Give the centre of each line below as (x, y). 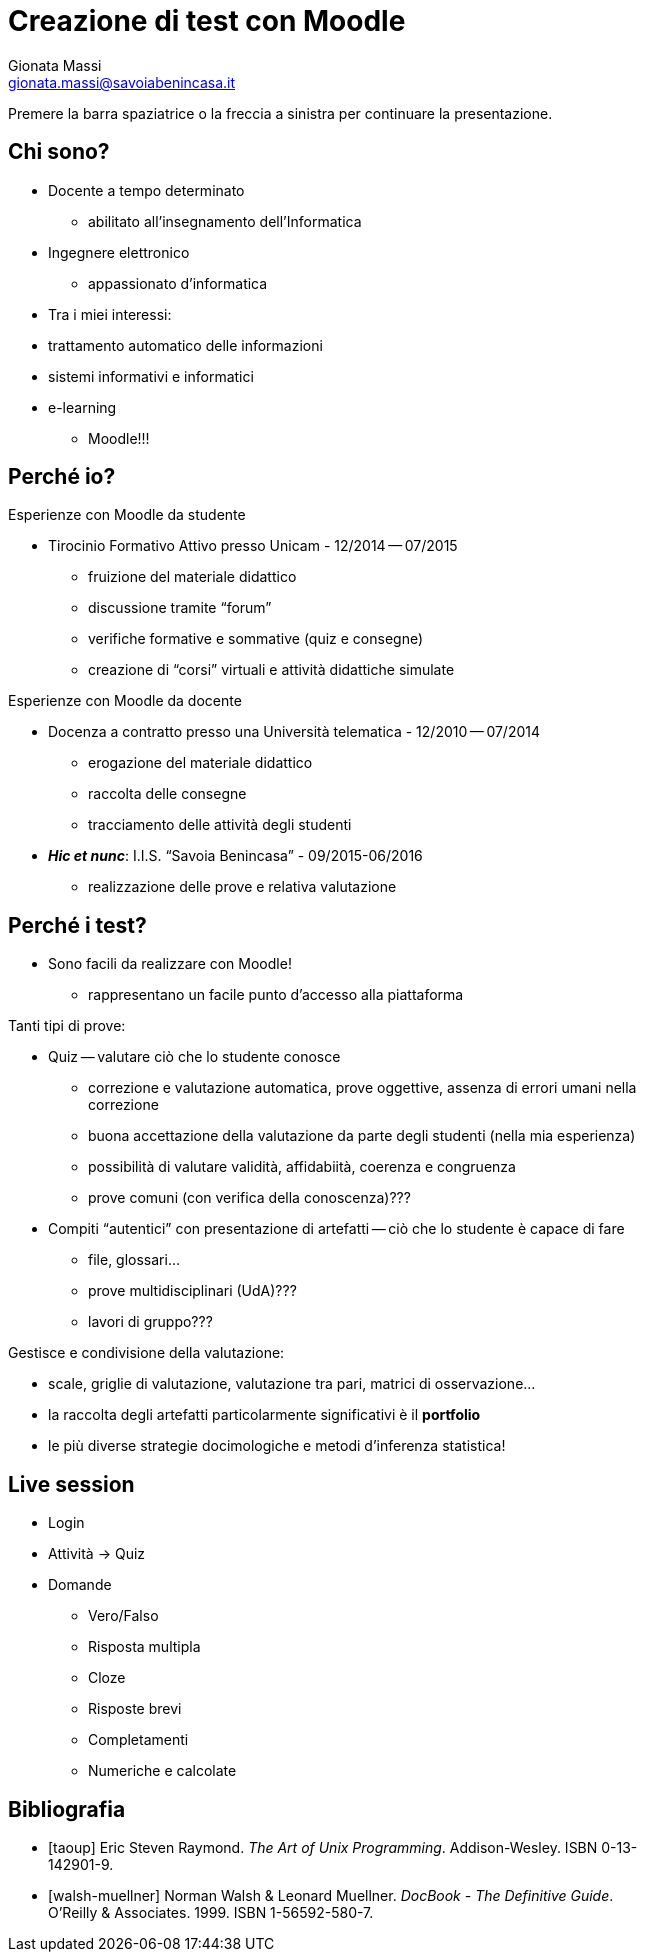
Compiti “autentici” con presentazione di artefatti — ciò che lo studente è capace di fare (336, 1229)
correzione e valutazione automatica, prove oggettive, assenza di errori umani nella (362, 1088)
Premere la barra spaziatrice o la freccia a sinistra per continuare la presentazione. (280, 113)
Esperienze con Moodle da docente (125, 701)
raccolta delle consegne (167, 794)
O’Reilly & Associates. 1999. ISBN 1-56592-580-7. (211, 1912)
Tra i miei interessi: (110, 314)
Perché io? (62, 477)
